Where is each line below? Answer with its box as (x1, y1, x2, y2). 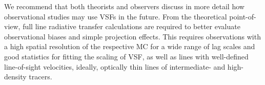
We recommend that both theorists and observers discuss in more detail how (4, 1, 244, 11)
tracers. (29, 71, 52, 82)
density (4, 71, 27, 82)
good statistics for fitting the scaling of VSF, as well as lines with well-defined (4, 51, 249, 61)
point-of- (229, 11, 256, 22)
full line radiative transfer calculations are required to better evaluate (23, 21, 240, 32)
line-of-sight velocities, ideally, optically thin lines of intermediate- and (4, 61, 226, 72)
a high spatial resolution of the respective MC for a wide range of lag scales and (4, 41, 255, 52)
